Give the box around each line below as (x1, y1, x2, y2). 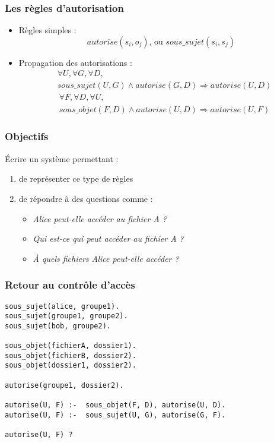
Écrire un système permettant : (5, 152, 119, 164)
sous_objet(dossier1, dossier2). (5, 361, 136, 370)
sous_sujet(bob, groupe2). (5, 321, 111, 330)
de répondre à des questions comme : (18, 192, 153, 204)
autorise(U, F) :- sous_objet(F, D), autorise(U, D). (5, 401, 226, 410)
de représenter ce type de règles (18, 172, 133, 185)
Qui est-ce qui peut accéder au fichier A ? (33, 232, 184, 245)
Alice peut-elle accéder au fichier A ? (33, 212, 167, 224)
